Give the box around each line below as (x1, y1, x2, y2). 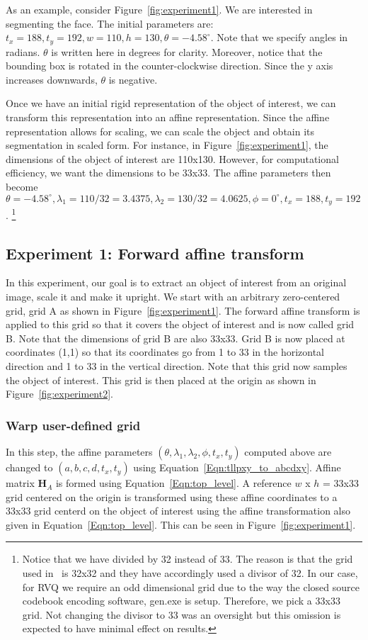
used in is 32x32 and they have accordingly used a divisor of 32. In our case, (22, 566, 358, 580)
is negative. (108, 72, 158, 86)
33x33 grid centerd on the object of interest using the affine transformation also (6, 503, 351, 518)
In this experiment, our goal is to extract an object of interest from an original (6, 275, 347, 290)
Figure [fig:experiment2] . (6, 386, 113, 401)
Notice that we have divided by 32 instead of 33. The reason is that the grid (22, 551, 353, 566)
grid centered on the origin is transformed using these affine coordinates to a (6, 489, 338, 504)
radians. (6, 44, 40, 59)
